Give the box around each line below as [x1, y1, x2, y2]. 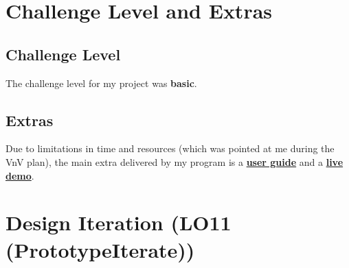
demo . [5, 168, 34, 182]
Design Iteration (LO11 [5, 208, 232, 236]
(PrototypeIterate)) [5, 235, 195, 263]
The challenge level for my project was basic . [5, 75, 197, 90]
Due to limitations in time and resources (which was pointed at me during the [5, 141, 335, 156]
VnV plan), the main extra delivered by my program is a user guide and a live [5, 154, 344, 169]
